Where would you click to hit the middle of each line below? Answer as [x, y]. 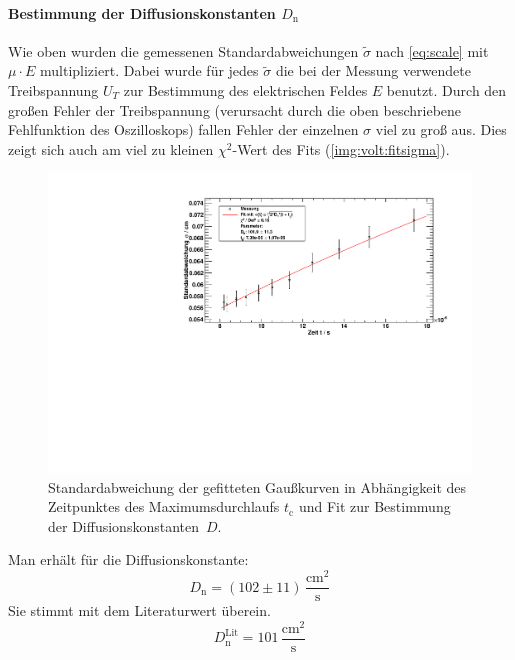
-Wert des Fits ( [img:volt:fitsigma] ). [341, 148]
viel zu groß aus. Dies [441, 129]
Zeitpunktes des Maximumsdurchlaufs [164, 506]
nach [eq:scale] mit [432, 50]
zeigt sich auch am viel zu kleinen [111, 148]
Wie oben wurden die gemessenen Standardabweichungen [183, 50]
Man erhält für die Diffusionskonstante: [128, 559]
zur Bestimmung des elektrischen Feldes [245, 89]
